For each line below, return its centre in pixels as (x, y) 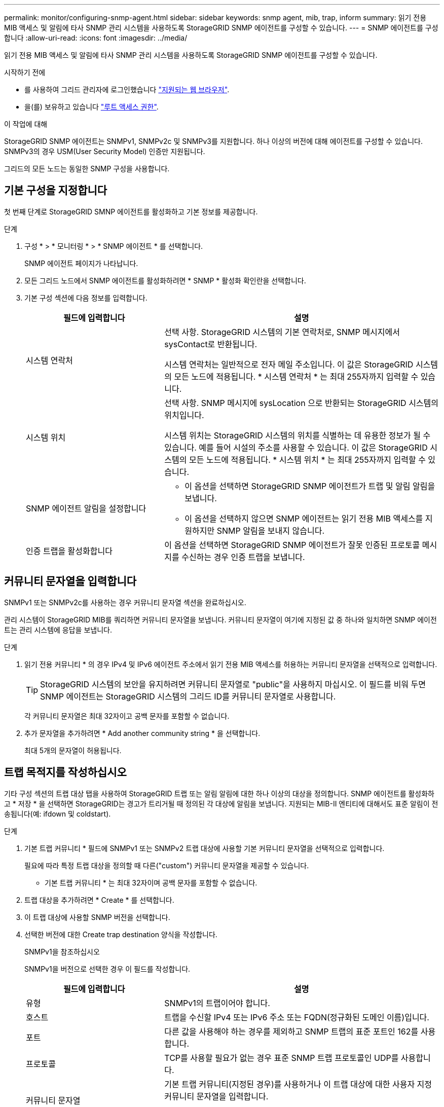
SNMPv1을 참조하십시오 (62, 951)
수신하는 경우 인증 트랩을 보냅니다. (243, 557)
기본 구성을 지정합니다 (56, 191)
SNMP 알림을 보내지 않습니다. (271, 530)
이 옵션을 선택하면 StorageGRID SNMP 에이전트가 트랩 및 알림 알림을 (310, 486)
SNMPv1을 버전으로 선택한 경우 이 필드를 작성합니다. (107, 969)
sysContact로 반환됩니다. (211, 344)
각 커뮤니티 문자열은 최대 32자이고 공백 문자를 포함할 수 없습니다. (127, 716)
